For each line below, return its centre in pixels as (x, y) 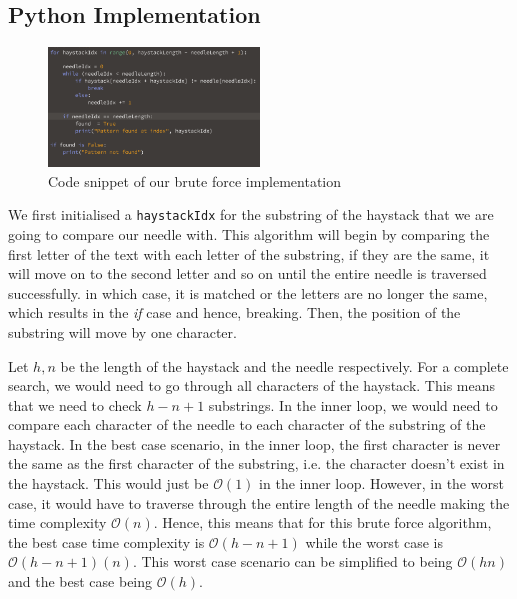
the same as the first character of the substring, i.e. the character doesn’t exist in (256, 463)
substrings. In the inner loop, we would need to (353, 404)
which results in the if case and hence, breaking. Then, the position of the (234, 312)
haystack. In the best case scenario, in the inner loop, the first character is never (254, 443)
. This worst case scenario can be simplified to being (292, 561)
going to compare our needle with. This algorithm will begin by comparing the (249, 233)
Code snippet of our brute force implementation (195, 180)
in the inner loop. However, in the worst (381, 483)
